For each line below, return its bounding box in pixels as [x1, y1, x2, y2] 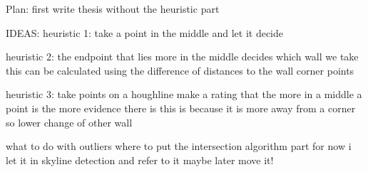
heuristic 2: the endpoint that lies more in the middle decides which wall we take [6, 49, 359, 64]
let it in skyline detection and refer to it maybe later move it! [6, 152, 274, 167]
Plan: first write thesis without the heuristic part [6, 1, 220, 16]
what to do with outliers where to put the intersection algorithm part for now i [6, 139, 352, 154]
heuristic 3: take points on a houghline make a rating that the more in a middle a [6, 87, 362, 102]
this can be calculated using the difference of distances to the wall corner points [6, 63, 354, 77]
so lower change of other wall [6, 114, 133, 129]
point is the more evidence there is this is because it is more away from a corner [6, 100, 356, 115]
